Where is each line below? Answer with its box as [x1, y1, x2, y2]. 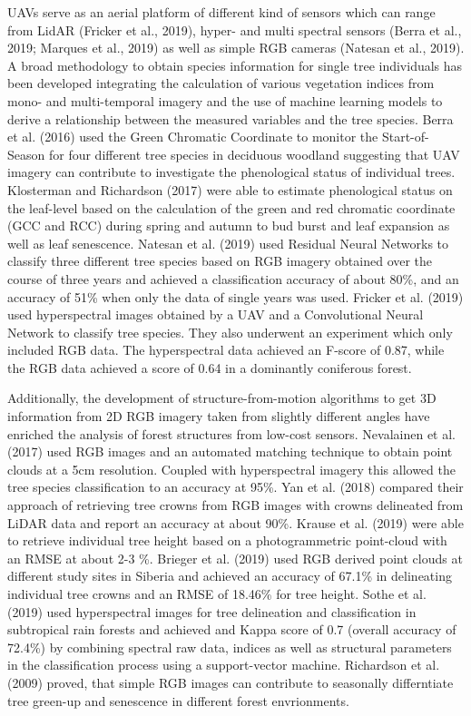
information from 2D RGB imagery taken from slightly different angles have [7, 407, 430, 426]
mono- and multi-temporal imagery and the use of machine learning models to [7, 91, 443, 110]
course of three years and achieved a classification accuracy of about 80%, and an [7, 269, 459, 288]
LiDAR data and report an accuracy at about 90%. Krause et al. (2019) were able [7, 513, 464, 532]
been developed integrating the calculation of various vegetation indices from [7, 74, 435, 93]
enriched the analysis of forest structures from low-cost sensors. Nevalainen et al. [7, 424, 456, 443]
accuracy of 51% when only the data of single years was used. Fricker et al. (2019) [7, 287, 464, 306]
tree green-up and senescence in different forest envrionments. [7, 691, 349, 710]
